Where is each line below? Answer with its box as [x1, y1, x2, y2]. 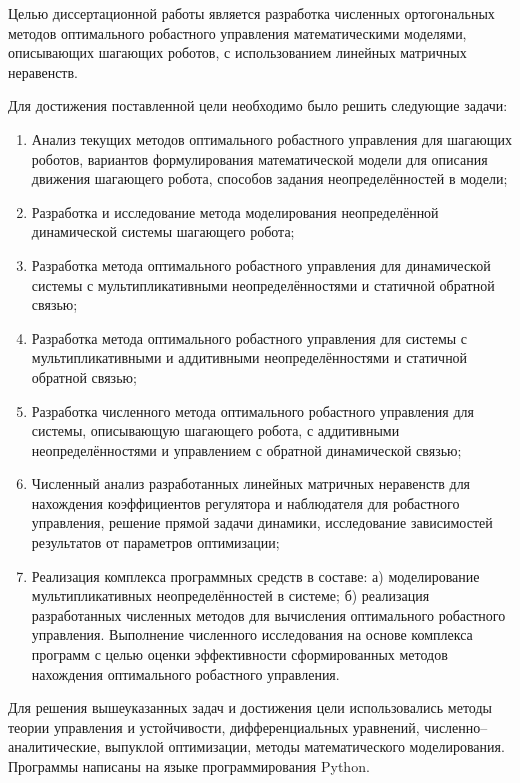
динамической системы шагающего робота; [31, 221, 295, 242]
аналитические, [8, 736, 101, 757]
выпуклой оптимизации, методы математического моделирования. [105, 736, 505, 757]
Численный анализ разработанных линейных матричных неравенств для [31, 473, 471, 494]
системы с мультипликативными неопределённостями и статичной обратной [31, 274, 495, 295]
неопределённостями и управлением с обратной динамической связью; [31, 439, 462, 460]
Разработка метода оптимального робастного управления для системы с [31, 327, 468, 348]
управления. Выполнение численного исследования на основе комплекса [31, 624, 473, 645]
